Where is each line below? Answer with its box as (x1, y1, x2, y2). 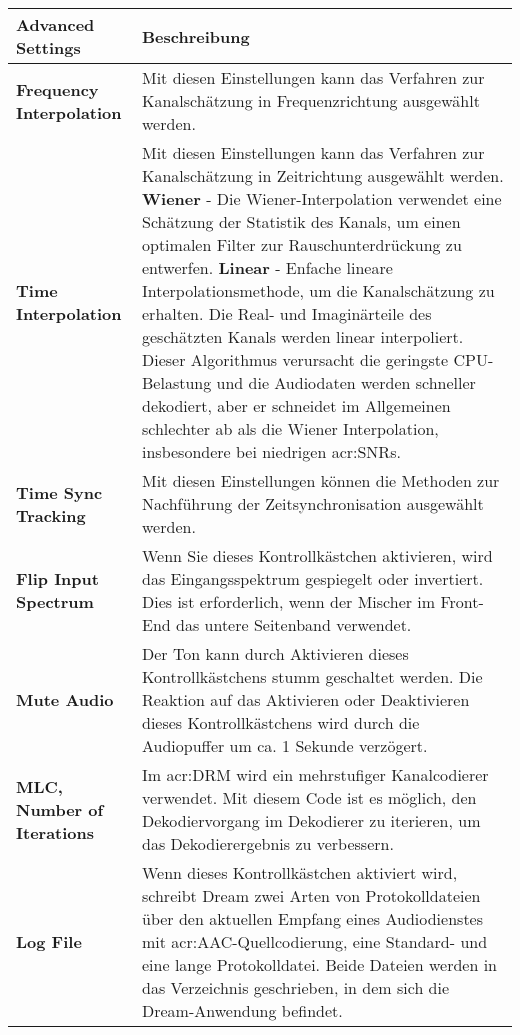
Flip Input (16, 567, 99, 590)
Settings (16, 36, 81, 59)
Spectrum (16, 590, 94, 613)
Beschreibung (142, 24, 250, 48)
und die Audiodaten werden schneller (216, 371, 476, 394)
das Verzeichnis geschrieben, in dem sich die (142, 976, 450, 999)
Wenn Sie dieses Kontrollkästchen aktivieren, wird (142, 544, 493, 567)
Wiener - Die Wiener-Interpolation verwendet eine (142, 187, 502, 210)
